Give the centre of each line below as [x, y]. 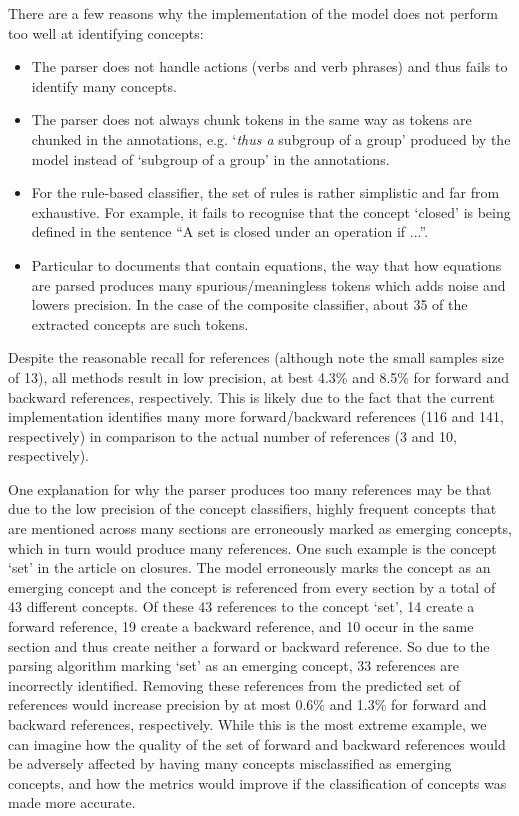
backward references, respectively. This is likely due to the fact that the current [251, 396]
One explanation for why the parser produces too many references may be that [250, 488]
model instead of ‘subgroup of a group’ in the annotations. [210, 158]
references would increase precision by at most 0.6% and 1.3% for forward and [247, 704]
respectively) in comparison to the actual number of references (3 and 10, [232, 435]
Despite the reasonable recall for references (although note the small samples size [256, 357]
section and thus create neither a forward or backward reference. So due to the [249, 645]
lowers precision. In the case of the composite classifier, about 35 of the [249, 304]
